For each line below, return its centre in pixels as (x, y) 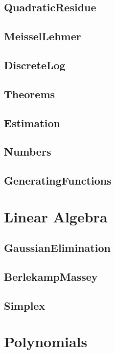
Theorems (30, 94)
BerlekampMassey (51, 277)
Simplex (25, 305)
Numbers (28, 151)
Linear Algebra (56, 216)
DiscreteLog (35, 65)
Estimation (32, 123)
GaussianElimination (57, 248)
